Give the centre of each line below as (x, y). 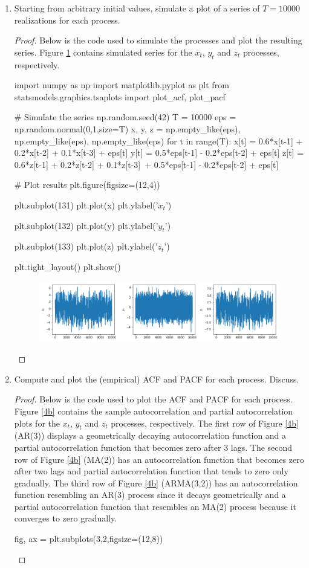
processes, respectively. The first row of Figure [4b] (205, 423)
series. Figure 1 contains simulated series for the (103, 52)
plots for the (37, 423)
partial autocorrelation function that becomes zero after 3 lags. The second (153, 447)
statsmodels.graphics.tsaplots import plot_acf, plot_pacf (120, 96)
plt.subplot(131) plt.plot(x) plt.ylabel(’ (86, 205)
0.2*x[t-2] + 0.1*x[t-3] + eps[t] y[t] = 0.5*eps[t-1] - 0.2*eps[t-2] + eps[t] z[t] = (159, 153)
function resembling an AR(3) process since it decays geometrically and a (150, 495)
